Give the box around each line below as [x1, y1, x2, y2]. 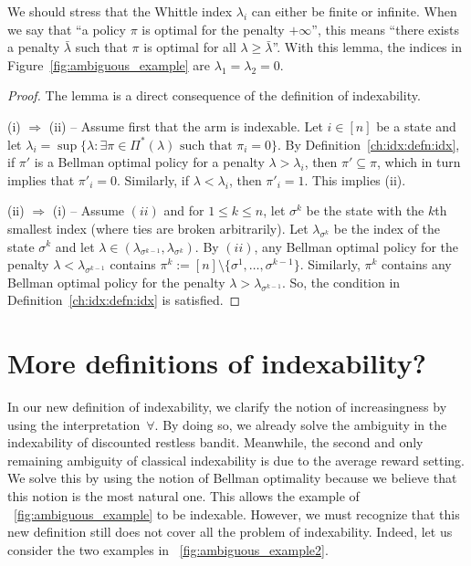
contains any [382, 255, 452, 274]
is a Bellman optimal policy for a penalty [34, 152, 265, 172]
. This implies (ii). [304, 170, 406, 189]
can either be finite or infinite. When [251, 2, 457, 20]
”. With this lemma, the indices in [272, 37, 462, 57]
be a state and [376, 116, 456, 135]
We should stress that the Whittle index [7, 2, 233, 20]
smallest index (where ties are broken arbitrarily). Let [7, 218, 309, 237]
